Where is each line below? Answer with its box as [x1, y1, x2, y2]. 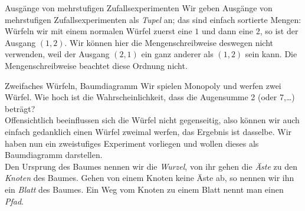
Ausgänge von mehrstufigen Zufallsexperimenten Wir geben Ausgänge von [5, 2, 273, 14]
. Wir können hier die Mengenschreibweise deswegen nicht [64, 36, 273, 48]
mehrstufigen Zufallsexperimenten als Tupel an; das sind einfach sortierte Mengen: [5, 13, 301, 25]
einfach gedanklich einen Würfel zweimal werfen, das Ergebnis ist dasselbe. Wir [5, 125, 292, 137]
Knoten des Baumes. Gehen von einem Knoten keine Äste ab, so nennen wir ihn [5, 172, 294, 184]
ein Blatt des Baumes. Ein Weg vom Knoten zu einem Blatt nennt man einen [5, 183, 284, 195]
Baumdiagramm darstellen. [5, 149, 103, 161]
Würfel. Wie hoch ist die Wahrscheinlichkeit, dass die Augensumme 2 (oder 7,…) [5, 91, 295, 103]
